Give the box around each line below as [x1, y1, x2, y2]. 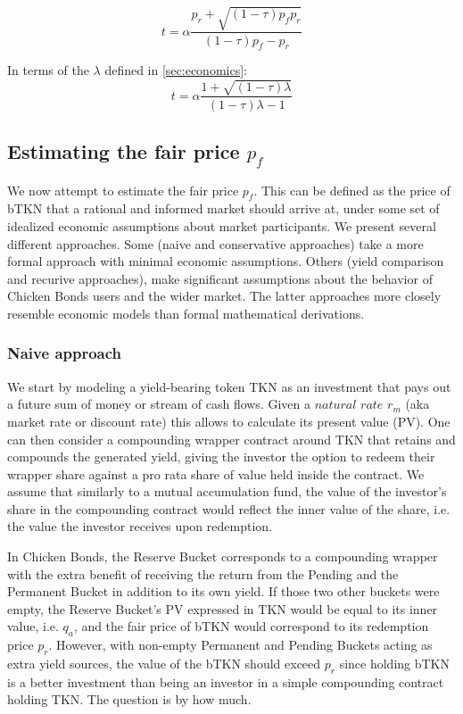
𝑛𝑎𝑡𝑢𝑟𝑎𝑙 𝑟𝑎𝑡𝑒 [314, 399, 384, 412]
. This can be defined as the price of [253, 180, 451, 199]
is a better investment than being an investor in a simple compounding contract [7, 672, 444, 691]
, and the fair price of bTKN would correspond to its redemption [73, 617, 429, 635]
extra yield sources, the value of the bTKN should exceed [7, 654, 321, 673]
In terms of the [7, 61, 89, 79]
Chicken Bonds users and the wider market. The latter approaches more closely [7, 286, 442, 305]
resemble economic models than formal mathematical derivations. [7, 303, 365, 322]
